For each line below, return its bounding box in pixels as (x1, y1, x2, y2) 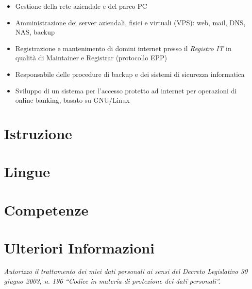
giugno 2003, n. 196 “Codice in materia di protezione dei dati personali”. (4, 275, 221, 286)
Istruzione (4, 123, 72, 143)
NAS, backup (15, 27, 55, 37)
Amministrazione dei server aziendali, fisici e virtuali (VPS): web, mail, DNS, (15, 17, 246, 27)
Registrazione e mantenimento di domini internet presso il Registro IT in (15, 43, 232, 53)
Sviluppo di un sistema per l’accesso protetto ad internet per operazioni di (15, 85, 237, 95)
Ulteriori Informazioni (4, 238, 155, 258)
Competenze (4, 199, 88, 219)
